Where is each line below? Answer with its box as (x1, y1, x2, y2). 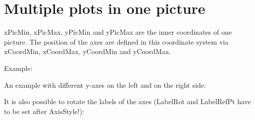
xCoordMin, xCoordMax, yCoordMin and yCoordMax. (4, 46, 171, 57)
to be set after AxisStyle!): (4, 106, 84, 116)
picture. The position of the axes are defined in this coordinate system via (4, 36, 229, 47)
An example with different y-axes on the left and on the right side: (4, 79, 206, 90)
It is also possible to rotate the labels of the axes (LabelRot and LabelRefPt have (4, 96, 251, 107)
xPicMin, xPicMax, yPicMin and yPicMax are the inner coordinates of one (4, 27, 232, 37)
